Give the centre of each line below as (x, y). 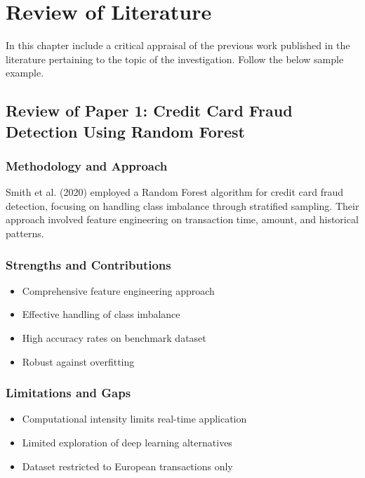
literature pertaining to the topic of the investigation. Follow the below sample (175, 59)
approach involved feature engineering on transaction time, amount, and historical (182, 219)
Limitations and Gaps (68, 393)
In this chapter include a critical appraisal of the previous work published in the (178, 45)
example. (25, 73)
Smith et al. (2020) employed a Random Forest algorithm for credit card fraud (174, 192)
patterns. (25, 233)
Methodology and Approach (87, 166)
